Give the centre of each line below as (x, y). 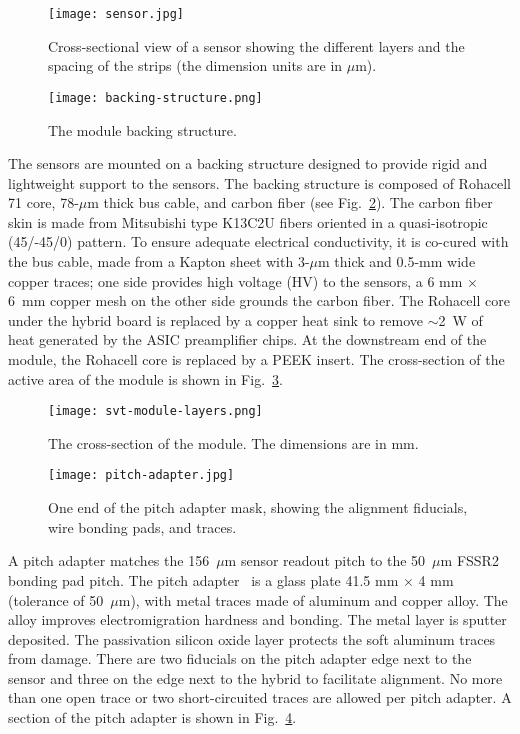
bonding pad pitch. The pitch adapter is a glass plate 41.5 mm (203, 579)
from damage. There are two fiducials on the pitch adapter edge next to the (240, 658)
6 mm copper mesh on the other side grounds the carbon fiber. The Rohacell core (259, 300)
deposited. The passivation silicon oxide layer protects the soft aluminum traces (252, 638)
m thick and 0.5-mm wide (397, 261)
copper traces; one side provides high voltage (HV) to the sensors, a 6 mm (235, 280)
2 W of (460, 319)
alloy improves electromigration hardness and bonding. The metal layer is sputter (257, 619)
